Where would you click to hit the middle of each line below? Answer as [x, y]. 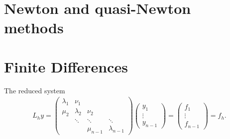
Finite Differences [66, 66]
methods [34, 28]
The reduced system [35, 90]
